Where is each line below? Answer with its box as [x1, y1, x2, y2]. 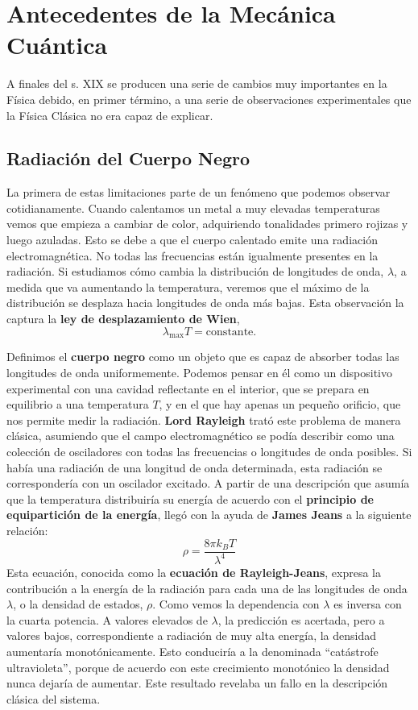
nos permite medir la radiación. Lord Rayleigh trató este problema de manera [6, 411, 401, 428]
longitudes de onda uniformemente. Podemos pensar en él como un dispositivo [6, 364, 392, 381]
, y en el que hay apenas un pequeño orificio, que [159, 396, 401, 413]
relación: [6, 521, 48, 538]
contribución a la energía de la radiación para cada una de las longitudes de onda [6, 579, 408, 596]
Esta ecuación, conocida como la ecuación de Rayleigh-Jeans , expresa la [6, 563, 382, 580]
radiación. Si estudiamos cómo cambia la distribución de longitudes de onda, [6, 263, 384, 280]
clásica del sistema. [6, 690, 101, 707]
